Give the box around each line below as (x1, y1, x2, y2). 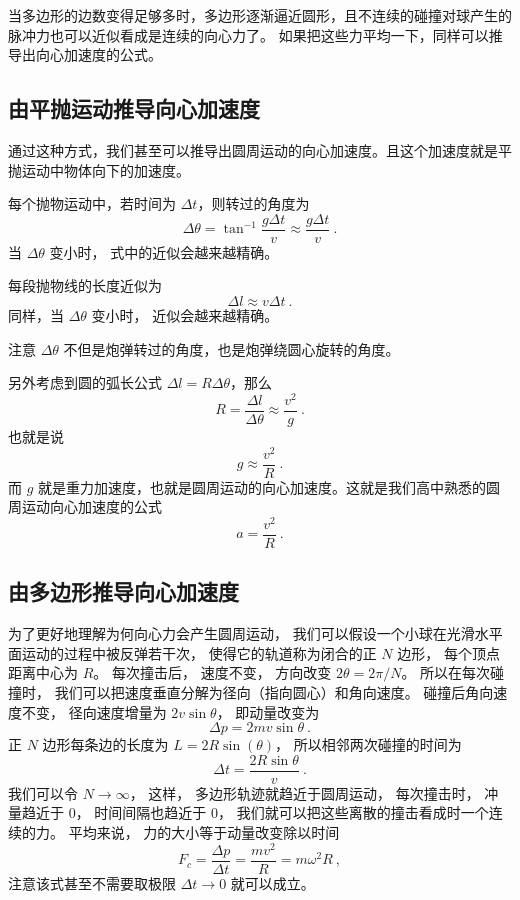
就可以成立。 (230, 872, 315, 893)
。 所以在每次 (401, 662, 491, 683)
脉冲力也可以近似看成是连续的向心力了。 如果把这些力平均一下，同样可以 (8, 24, 489, 45)
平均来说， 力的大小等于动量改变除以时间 (68, 822, 340, 843)
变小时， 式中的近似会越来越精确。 (49, 241, 279, 262)
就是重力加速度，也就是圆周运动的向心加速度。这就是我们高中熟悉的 (38, 476, 487, 497)
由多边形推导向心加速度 (8, 576, 239, 607)
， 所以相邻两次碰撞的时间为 (275, 734, 462, 755)
